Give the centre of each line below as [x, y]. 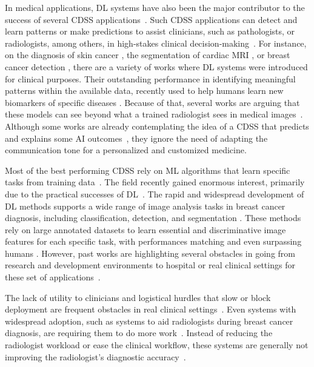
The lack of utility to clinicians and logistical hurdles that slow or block [138, 297]
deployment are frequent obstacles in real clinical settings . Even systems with [151, 309]
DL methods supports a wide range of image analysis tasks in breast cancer [145, 206]
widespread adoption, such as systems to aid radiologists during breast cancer [149, 321]
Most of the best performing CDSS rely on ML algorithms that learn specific [148, 170]
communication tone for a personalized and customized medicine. [126, 150]
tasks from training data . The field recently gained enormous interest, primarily [155, 182]
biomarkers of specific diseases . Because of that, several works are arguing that [152, 102]
